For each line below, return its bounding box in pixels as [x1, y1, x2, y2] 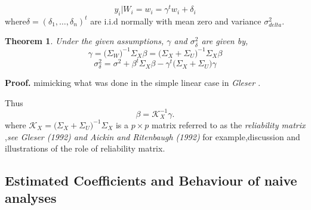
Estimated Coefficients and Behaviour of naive [5, 171, 297, 190]
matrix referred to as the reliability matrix [152, 118, 306, 131]
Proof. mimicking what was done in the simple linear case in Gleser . [5, 76, 261, 89]
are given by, [201, 35, 248, 47]
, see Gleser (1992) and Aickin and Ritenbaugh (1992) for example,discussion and [5, 130, 300, 143]
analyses [5, 189, 57, 207]
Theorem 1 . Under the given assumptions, [5, 35, 164, 47]
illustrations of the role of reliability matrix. [5, 142, 165, 155]
